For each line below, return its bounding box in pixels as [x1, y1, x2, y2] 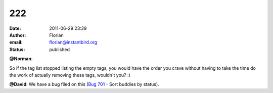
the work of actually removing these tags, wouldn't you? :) [9, 72, 131, 78]
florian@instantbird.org [49, 39, 98, 45]
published [49, 46, 70, 53]
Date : [9, 25, 21, 31]
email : [9, 39, 23, 45]
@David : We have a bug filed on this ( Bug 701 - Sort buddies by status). [9, 81, 159, 87]
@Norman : [9, 56, 33, 62]
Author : [9, 32, 26, 38]
